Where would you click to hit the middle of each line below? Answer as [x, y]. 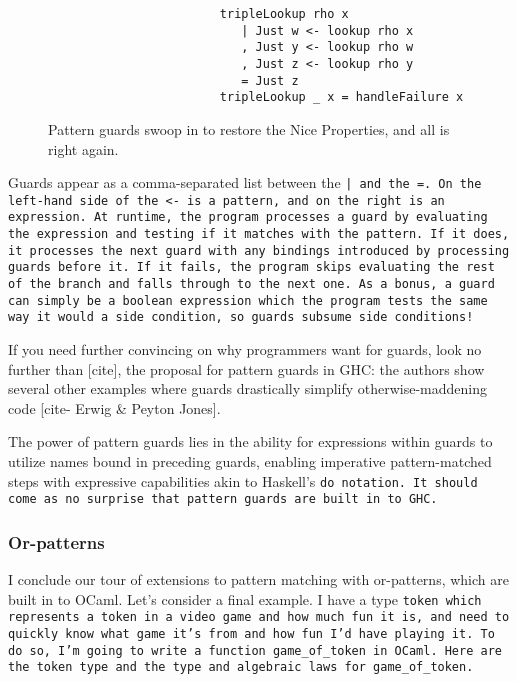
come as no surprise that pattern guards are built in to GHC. [223, 499]
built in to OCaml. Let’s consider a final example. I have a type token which [245, 598]
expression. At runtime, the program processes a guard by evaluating [248, 217]
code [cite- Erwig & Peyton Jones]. [114, 407]
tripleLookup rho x [284, 14]
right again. [83, 148]
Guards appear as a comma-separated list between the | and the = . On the [245, 182]
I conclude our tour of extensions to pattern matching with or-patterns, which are [258, 579]
